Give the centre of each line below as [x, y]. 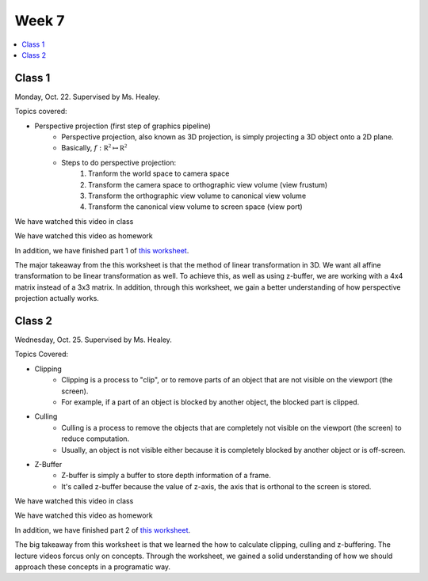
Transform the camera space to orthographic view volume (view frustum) [208, 184]
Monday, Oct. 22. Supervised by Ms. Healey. [88, 97]
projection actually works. [57, 298]
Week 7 [40, 21]
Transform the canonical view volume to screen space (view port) [195, 207]
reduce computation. [96, 439]
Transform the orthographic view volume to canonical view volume [197, 196]
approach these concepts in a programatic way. [92, 567]
